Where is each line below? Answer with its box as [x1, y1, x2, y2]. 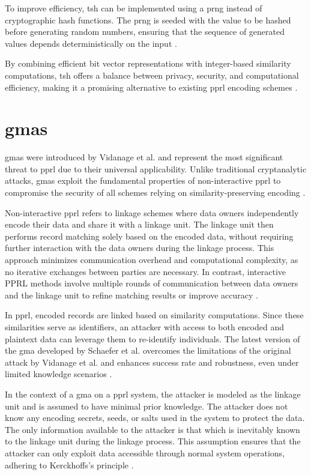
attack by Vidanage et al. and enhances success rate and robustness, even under [5, 355, 299, 368]
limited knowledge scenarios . [5, 368, 112, 380]
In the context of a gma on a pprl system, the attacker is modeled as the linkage [5, 387, 301, 400]
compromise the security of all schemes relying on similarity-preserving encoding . [5, 186, 306, 199]
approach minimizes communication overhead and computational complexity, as [5, 253, 298, 266]
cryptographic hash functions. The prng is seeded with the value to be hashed [5, 13, 291, 26]
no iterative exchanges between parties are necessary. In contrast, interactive [5, 265, 286, 277]
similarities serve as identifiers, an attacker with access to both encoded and [5, 321, 284, 333]
